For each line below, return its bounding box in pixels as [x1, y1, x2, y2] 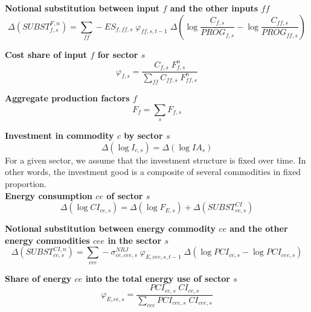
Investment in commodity [5, 129, 114, 142]
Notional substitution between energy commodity [5, 222, 216, 235]
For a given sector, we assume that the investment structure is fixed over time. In [5, 153, 306, 166]
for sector [97, 48, 138, 60]
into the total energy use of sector [85, 272, 230, 284]
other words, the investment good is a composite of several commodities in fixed [5, 165, 301, 178]
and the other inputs [170, 2, 258, 14]
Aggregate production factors [5, 92, 130, 104]
